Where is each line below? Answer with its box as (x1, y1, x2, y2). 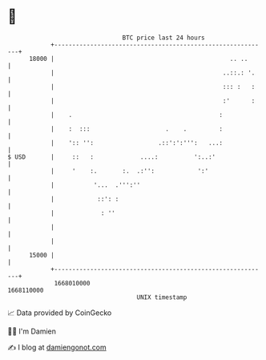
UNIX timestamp (136, 293, 187, 301)
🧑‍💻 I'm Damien (7, 326, 57, 336)
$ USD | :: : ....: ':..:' (7, 152, 216, 161)
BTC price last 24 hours (122, 34, 205, 42)
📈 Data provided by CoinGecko (7, 308, 112, 318)
